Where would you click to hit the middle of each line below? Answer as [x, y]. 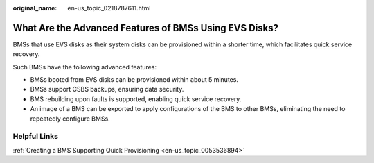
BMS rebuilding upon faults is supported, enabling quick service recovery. [136, 99]
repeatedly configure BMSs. [70, 119]
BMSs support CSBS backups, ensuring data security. [107, 89]
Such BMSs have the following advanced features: [85, 67]
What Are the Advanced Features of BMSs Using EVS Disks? [146, 28]
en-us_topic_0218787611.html [109, 8]
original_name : [35, 8]
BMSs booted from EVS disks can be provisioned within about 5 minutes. [134, 80]
